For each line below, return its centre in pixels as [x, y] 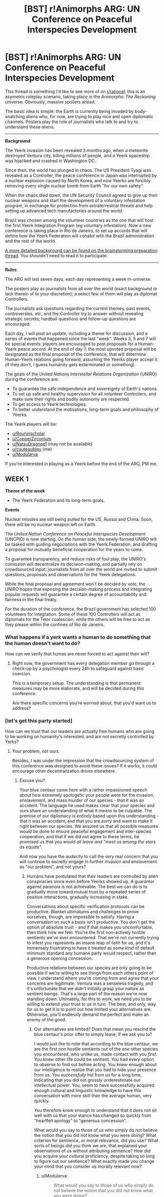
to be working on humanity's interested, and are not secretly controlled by [80, 737]
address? [21, 708]
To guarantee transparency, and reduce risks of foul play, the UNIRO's [76, 559]
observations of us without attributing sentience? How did [92, 1151]
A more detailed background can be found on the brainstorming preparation [81, 250]
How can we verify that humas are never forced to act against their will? [77, 654]
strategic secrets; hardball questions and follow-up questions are [71, 319]
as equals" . [31, 847]
